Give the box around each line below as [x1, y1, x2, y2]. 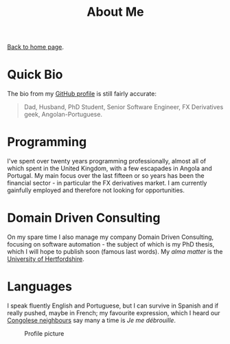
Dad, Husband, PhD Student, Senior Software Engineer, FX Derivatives [23, 103, 224, 111]
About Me [87, 4, 144, 20]
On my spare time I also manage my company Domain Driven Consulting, [7, 233, 214, 241]
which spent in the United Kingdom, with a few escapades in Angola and [7, 164, 213, 172]
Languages [7, 279, 72, 295]
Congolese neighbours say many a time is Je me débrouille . [7, 316, 176, 324]
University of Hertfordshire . [7, 255, 84, 263]
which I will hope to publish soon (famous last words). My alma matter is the [7, 248, 223, 255]
